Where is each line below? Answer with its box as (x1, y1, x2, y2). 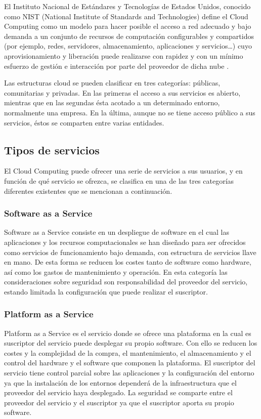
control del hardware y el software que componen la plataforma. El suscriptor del (4, 357, 255, 368)
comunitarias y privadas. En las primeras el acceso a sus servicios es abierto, (4, 87, 241, 98)
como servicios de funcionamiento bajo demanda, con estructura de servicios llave (4, 246, 256, 257)
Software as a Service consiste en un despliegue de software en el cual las (4, 227, 230, 237)
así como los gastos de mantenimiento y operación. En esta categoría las (4, 266, 228, 277)
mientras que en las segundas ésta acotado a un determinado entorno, (4, 97, 220, 108)
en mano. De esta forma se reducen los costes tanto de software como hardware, (4, 257, 251, 267)
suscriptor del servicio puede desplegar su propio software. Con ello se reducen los (4, 338, 257, 348)
